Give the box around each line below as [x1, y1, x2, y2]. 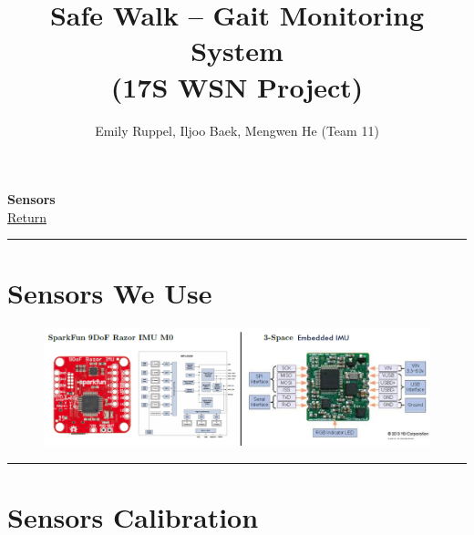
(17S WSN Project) [110, 67, 364, 105]
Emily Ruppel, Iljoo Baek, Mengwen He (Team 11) [95, 120, 379, 139]
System [191, 32, 283, 69]
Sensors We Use [7, 274, 212, 312]
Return [7, 207, 47, 226]
